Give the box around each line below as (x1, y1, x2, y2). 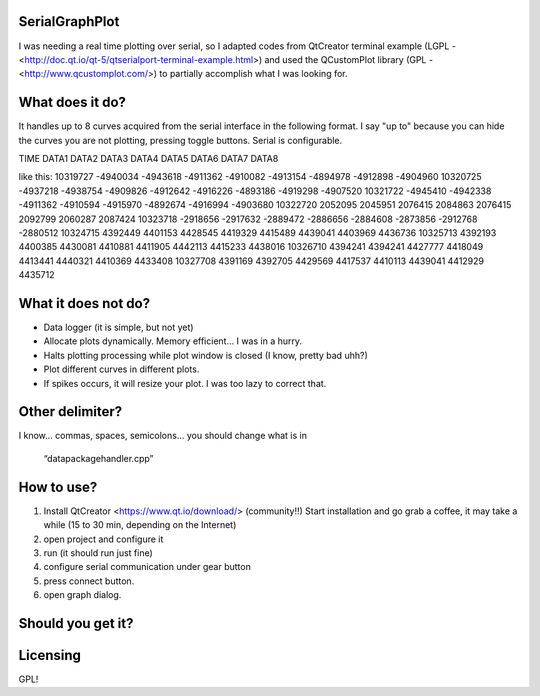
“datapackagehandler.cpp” (43, 452, 154, 464)
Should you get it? (18, 615, 134, 632)
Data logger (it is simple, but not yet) (43, 321, 194, 334)
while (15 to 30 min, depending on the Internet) (43, 519, 237, 531)
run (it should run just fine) (43, 546, 154, 559)
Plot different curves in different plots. (43, 363, 200, 375)
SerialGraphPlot (18, 13, 120, 30)
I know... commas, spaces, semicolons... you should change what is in (18, 430, 307, 442)
